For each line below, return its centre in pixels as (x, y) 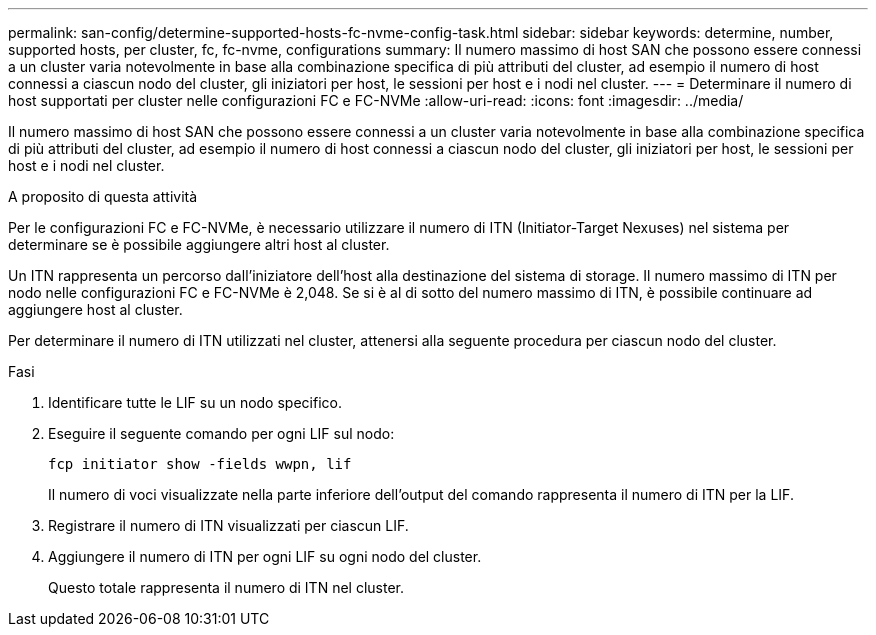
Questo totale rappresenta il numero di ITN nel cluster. (226, 587)
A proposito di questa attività (103, 196)
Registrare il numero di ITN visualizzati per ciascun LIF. (228, 525)
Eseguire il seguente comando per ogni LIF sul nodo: (221, 433)
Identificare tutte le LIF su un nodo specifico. (195, 402)
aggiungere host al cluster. (95, 309)
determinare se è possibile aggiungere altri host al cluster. (199, 244)
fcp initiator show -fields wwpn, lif (200, 464)
